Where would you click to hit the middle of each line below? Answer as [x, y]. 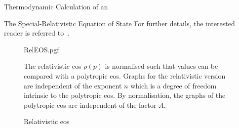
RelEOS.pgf [41, 49]
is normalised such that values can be [161, 66]
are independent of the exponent [73, 85]
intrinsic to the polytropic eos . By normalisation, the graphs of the [125, 95]
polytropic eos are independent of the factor [90, 105]
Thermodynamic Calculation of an [56, 6]
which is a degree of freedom [174, 85]
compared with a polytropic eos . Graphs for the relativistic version [125, 75]
